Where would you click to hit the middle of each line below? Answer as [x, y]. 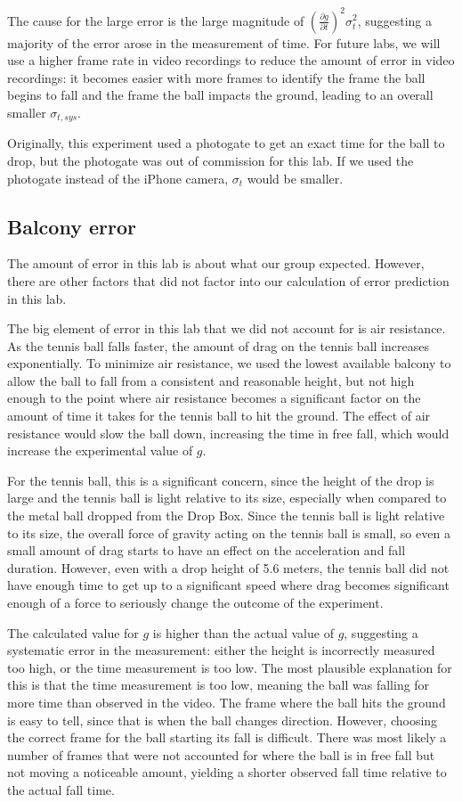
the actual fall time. [61, 789]
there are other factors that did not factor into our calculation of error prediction [228, 280]
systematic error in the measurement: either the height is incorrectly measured [221, 650]
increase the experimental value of [100, 450]
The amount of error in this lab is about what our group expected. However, [216, 263]
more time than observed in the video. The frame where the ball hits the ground [227, 702]
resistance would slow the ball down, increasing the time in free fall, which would [228, 433]
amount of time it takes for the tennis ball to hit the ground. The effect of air [219, 416]
